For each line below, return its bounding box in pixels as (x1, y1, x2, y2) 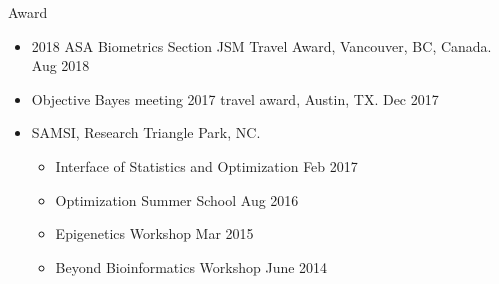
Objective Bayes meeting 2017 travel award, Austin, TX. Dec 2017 (31, 88, 439, 109)
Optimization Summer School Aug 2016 (55, 189, 299, 210)
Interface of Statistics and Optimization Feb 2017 (55, 155, 358, 176)
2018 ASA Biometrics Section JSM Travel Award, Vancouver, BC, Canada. (31, 35, 492, 56)
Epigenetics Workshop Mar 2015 (55, 223, 254, 244)
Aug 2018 (31, 55, 90, 76)
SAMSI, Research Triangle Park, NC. (31, 122, 261, 143)
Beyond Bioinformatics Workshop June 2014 (55, 256, 328, 277)
